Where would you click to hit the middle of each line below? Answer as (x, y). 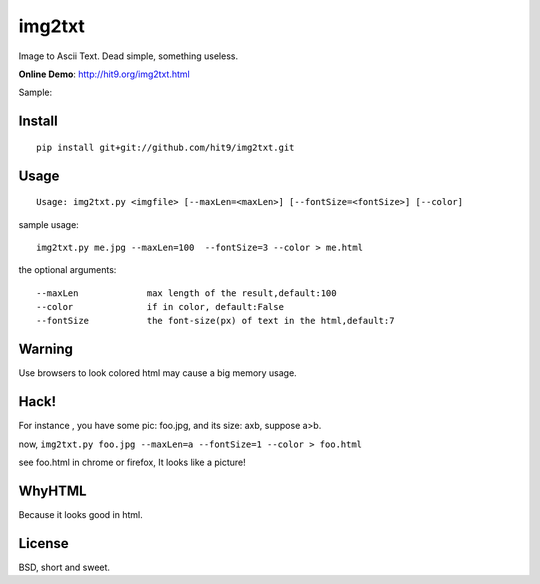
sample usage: (48, 224)
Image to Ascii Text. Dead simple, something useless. (128, 56)
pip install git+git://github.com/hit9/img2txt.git (165, 147)
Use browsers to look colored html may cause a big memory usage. (157, 373)
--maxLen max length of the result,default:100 (186, 293)
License (43, 543)
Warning (46, 349)
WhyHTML (52, 490)
